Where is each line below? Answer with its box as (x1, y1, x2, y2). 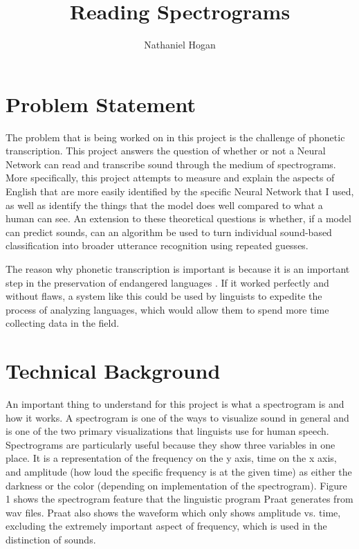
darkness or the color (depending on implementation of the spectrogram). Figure (6, 478, 347, 492)
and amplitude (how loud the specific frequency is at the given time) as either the (6, 465, 352, 479)
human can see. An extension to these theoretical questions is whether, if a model (6, 211, 351, 226)
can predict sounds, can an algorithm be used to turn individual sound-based (6, 224, 332, 239)
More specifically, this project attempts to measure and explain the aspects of (6, 170, 335, 185)
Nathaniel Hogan (144, 37, 216, 52)
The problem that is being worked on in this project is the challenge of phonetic (6, 129, 345, 144)
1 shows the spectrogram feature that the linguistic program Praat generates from (6, 492, 353, 506)
